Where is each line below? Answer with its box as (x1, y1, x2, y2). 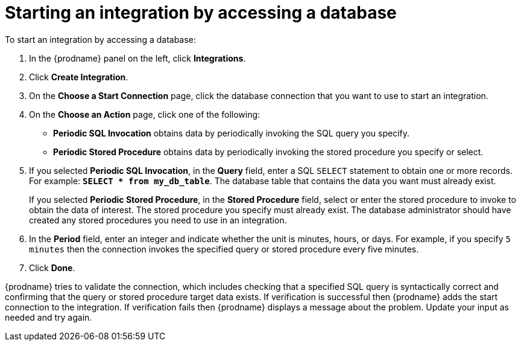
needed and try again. (5, 312, 92, 322)
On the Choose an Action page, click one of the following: (29, 109, 260, 120)
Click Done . (29, 262, 75, 273)
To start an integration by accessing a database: (5, 34, 196, 45)
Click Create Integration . (29, 71, 128, 82)
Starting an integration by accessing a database (5, 2, 397, 23)
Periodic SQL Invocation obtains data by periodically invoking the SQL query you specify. (53, 127, 409, 138)
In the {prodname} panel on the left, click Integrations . (29, 53, 246, 63)
